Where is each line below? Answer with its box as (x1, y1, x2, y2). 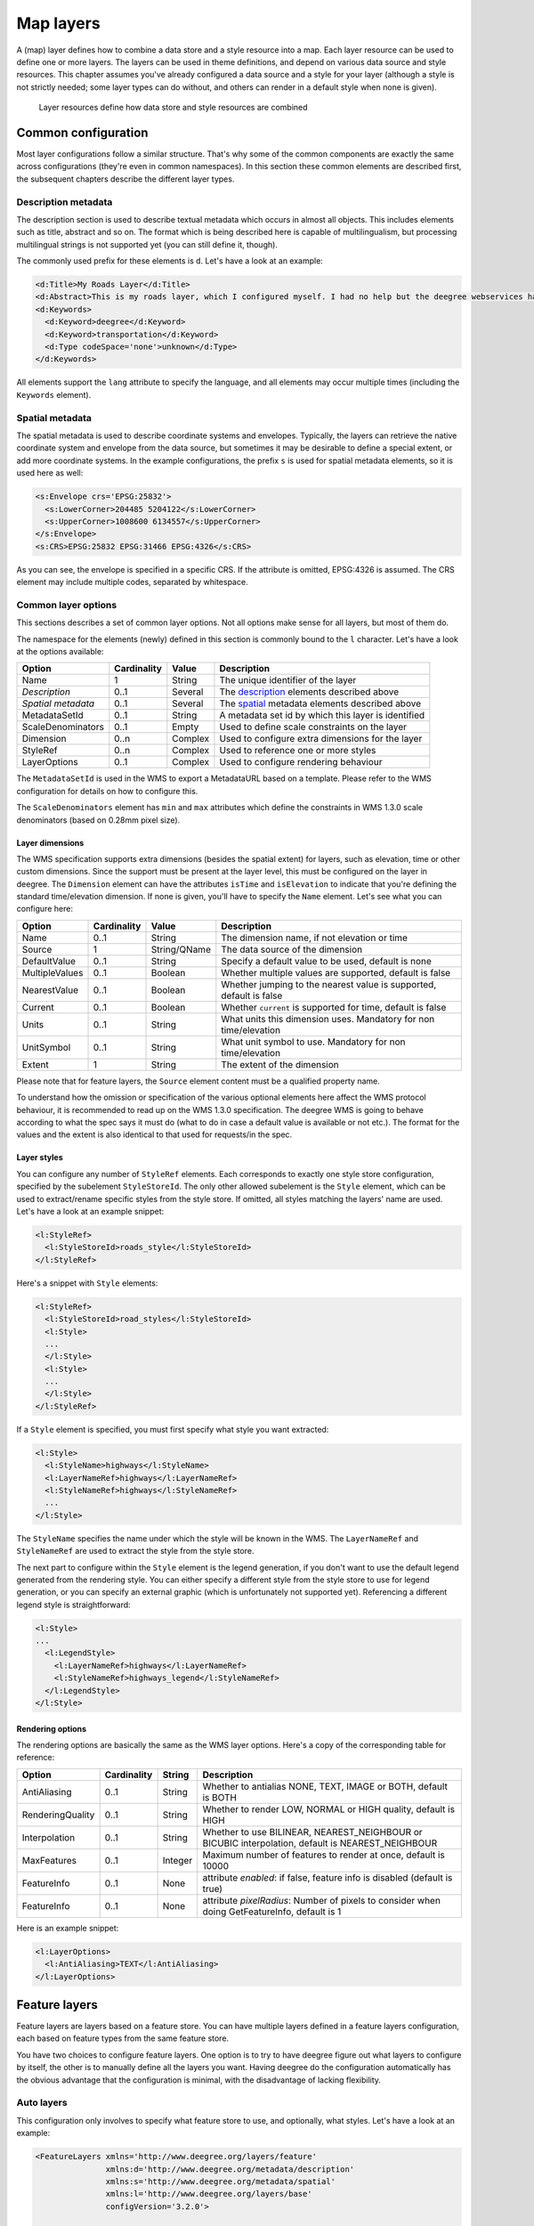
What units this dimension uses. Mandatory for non (221, 1012, 435, 1025)
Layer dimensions (16, 837, 85, 848)
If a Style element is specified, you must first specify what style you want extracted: (16, 1424, 329, 1434)
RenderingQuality (21, 1808, 95, 1821)
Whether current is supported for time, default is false (221, 1001, 447, 1013)
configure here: (16, 904, 73, 914)
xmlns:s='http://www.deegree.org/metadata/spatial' (105, 2176, 336, 2186)
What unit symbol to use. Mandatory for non (221, 1036, 406, 1048)
